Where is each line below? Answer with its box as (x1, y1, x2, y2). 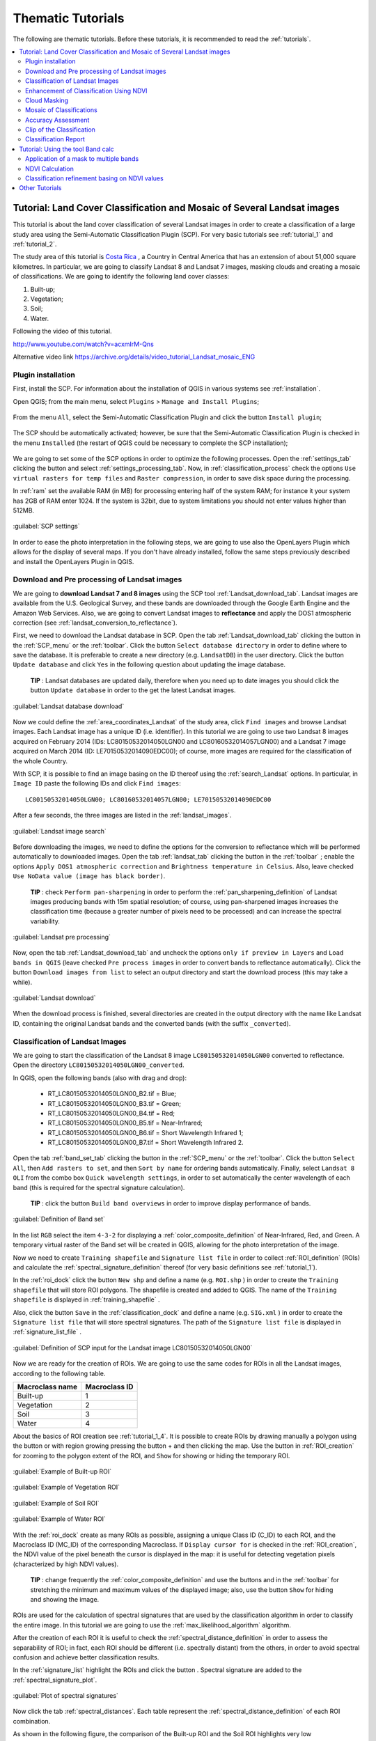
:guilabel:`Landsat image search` (13, 827, 107, 835)
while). (13, 978, 33, 986)
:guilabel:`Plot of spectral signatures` (13, 1692, 118, 1700)
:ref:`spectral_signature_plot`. (13, 1676, 97, 1684)
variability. (30, 916, 61, 926)
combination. (13, 1717, 51, 1725)
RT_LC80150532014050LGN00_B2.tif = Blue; (47, 1090, 177, 1098)
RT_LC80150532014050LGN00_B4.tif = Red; (47, 1109, 175, 1117)
